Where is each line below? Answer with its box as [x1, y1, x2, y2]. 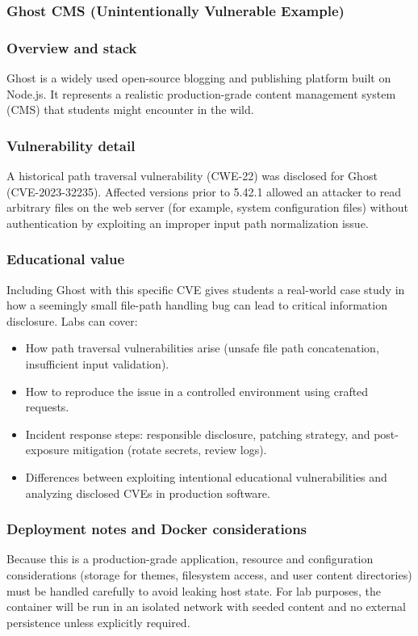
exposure [25, 441, 69, 458]
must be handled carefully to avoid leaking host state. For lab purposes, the [6, 582, 381, 599]
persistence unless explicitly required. [6, 613, 190, 630]
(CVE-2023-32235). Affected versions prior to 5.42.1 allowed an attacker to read [6, 183, 401, 200]
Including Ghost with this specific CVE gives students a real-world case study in [6, 280, 405, 297]
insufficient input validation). [25, 356, 169, 373]
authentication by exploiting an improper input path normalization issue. [6, 214, 369, 231]
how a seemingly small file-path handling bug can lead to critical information [6, 297, 387, 314]
